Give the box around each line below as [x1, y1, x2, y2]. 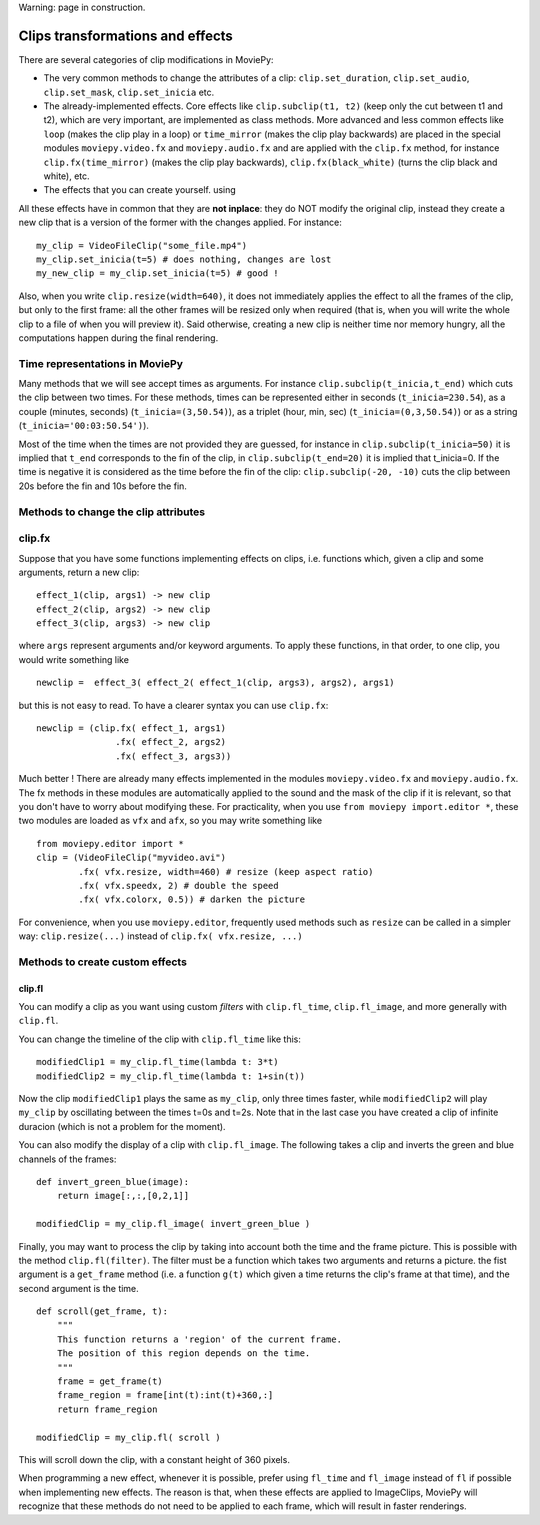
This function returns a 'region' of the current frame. [56, 1333, 342, 1345]
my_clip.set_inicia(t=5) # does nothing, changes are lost [36, 253, 332, 265]
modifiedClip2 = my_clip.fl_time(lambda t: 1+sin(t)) [36, 1070, 305, 1082]
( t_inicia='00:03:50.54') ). [18, 420, 150, 432]
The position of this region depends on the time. [56, 1348, 311, 1359]
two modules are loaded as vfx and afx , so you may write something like [18, 815, 323, 827]
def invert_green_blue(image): [36, 1176, 190, 1187]
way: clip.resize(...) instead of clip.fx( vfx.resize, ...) [18, 930, 304, 942]
